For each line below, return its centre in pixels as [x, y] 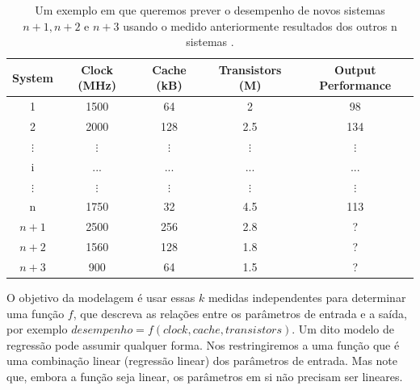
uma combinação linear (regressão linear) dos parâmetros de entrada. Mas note [202, 361]
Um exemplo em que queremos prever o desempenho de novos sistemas [210, 10]
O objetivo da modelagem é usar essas [101, 298]
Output [355, 69]
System [33, 77]
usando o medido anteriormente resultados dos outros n [260, 25]
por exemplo [37, 329]
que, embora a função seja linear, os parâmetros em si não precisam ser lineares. [205, 377]
